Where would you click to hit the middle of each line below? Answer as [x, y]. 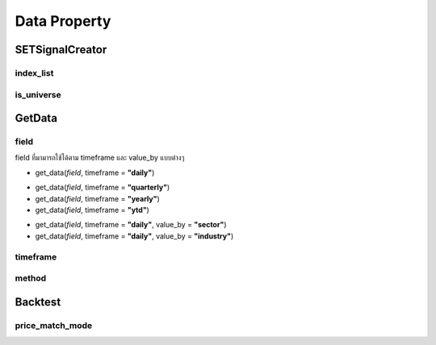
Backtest [38, 302]
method [31, 278]
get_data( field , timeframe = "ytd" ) [92, 210]
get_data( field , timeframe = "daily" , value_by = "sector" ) [131, 225]
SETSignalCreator [61, 50]
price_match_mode [54, 325]
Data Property [63, 21]
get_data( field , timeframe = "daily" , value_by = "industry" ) [134, 236]
